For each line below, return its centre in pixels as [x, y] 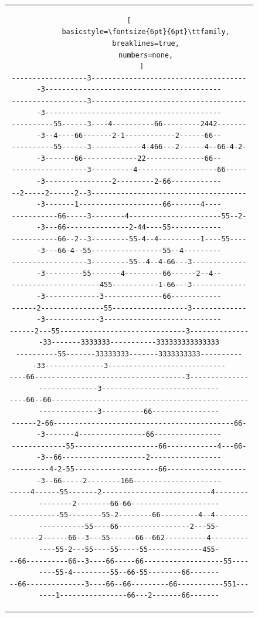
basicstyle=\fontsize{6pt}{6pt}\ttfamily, [146, 32]
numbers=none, [146, 55]
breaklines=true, [146, 43]
